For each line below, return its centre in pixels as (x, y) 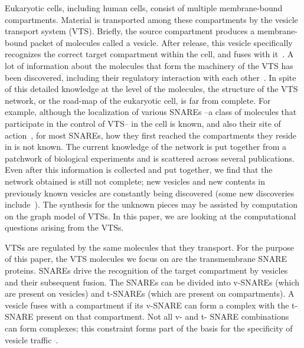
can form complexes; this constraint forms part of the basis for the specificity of (149, 328)
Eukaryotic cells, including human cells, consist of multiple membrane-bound (144, 8)
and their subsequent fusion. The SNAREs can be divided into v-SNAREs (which (152, 282)
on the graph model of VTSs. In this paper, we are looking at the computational (151, 216)
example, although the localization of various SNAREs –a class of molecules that (151, 112)
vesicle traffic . (32, 339)
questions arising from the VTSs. (64, 227)
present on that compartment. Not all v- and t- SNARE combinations (163, 316)
